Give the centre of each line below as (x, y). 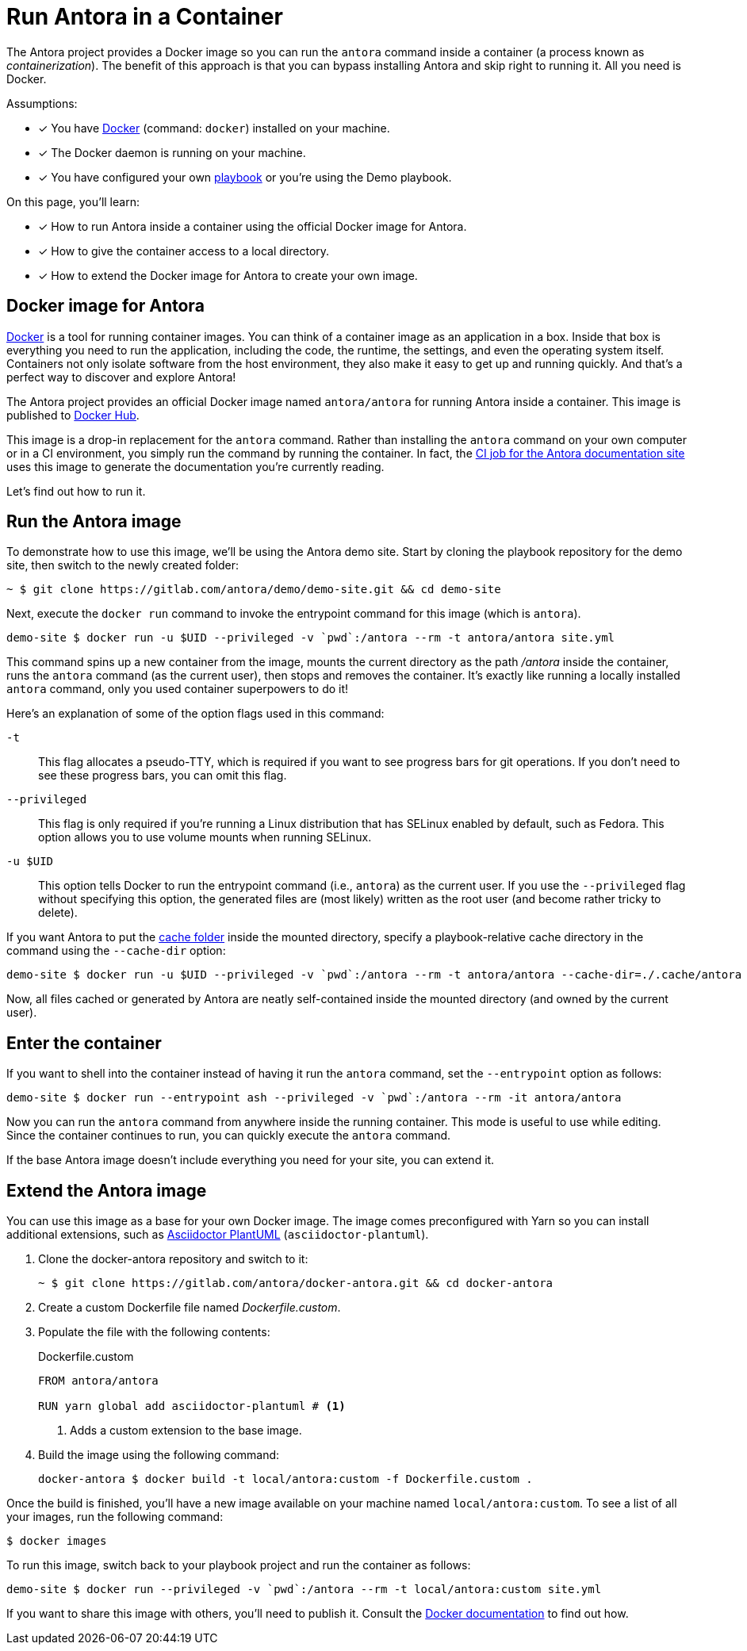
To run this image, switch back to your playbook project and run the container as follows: (239, 1565)
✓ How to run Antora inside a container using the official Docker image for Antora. (253, 226)
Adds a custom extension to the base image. (186, 1431)
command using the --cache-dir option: (116, 951)
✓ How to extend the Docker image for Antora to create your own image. (228, 275)
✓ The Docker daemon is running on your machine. (172, 152)
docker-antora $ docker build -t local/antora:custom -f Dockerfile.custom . (285, 1479)
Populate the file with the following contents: (154, 1332)
